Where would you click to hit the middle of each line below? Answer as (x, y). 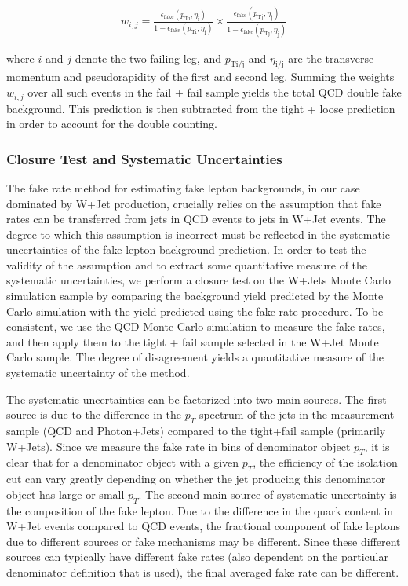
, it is (377, 446)
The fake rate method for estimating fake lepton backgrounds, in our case (183, 187)
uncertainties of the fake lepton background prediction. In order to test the (186, 249)
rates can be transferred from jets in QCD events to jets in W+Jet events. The (196, 219)
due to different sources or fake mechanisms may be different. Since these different (204, 541)
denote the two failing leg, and (148, 58)
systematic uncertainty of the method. (98, 373)
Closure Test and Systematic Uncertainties (144, 158)
